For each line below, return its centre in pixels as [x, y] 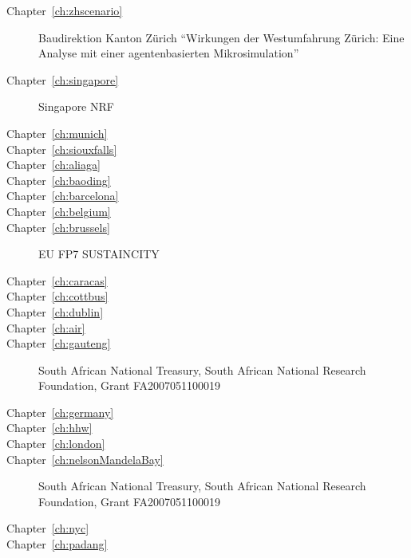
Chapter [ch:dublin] [55, 311]
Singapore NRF [76, 106]
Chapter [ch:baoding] [59, 180]
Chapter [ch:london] [56, 444]
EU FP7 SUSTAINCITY [99, 254]
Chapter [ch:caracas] [57, 280]
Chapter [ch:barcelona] [63, 196]
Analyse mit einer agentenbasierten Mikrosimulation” [169, 53]
